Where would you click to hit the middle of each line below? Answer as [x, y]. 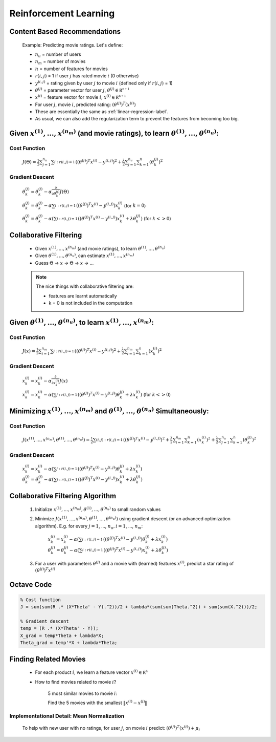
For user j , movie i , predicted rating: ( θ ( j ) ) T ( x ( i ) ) [85, 104]
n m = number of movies [60, 62]
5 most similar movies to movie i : [83, 693]
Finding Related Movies [48, 659]
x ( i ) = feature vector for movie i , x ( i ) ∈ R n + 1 [80, 97]
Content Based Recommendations [65, 31]
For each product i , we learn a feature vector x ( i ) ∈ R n [91, 672]
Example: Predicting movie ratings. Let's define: [73, 45]
